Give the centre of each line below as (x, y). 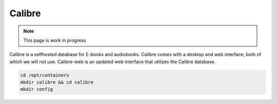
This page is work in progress (55, 40)
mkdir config (37, 89)
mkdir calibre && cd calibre (57, 82)
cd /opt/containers (45, 75)
